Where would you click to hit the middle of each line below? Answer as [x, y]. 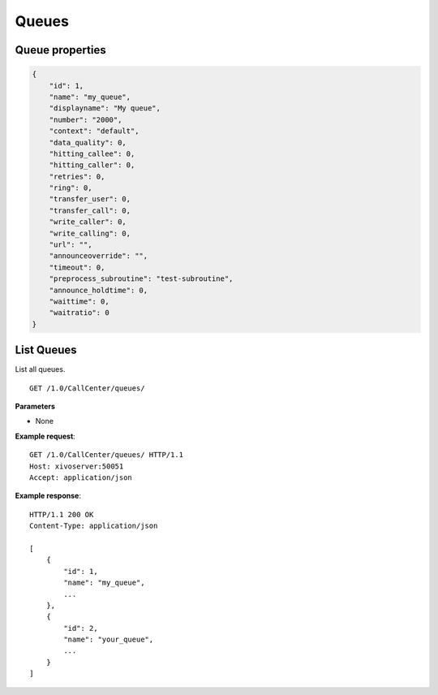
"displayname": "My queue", [105, 108]
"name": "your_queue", [109, 640]
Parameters [35, 407]
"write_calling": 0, [90, 233]
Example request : [45, 436]
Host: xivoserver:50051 [77, 466]
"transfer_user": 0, [90, 199]
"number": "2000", [86, 119]
